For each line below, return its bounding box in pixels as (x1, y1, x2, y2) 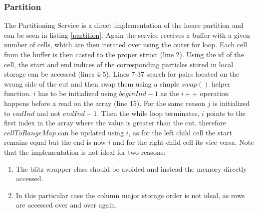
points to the (206, 107, 246, 118)
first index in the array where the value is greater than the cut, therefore (4, 117, 226, 128)
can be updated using (58, 127, 124, 137)
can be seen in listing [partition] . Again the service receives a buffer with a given (4, 29, 250, 40)
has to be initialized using (38, 88, 117, 99)
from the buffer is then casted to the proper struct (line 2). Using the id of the (4, 49, 244, 59)
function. (4, 88, 31, 99)
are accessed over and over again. (15, 200, 117, 210)
